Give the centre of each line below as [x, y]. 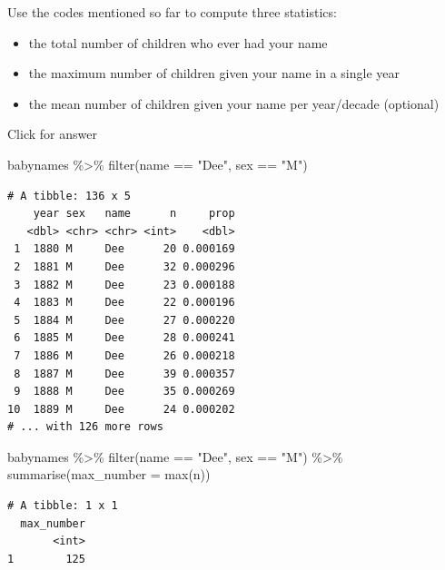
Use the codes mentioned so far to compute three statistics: [172, 12]
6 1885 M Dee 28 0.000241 [124, 338]
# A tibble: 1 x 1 [63, 506]
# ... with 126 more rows [85, 427]
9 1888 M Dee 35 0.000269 [124, 392]
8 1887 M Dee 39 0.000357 [124, 373]
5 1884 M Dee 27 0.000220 [124, 320]
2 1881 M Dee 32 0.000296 [124, 266]
